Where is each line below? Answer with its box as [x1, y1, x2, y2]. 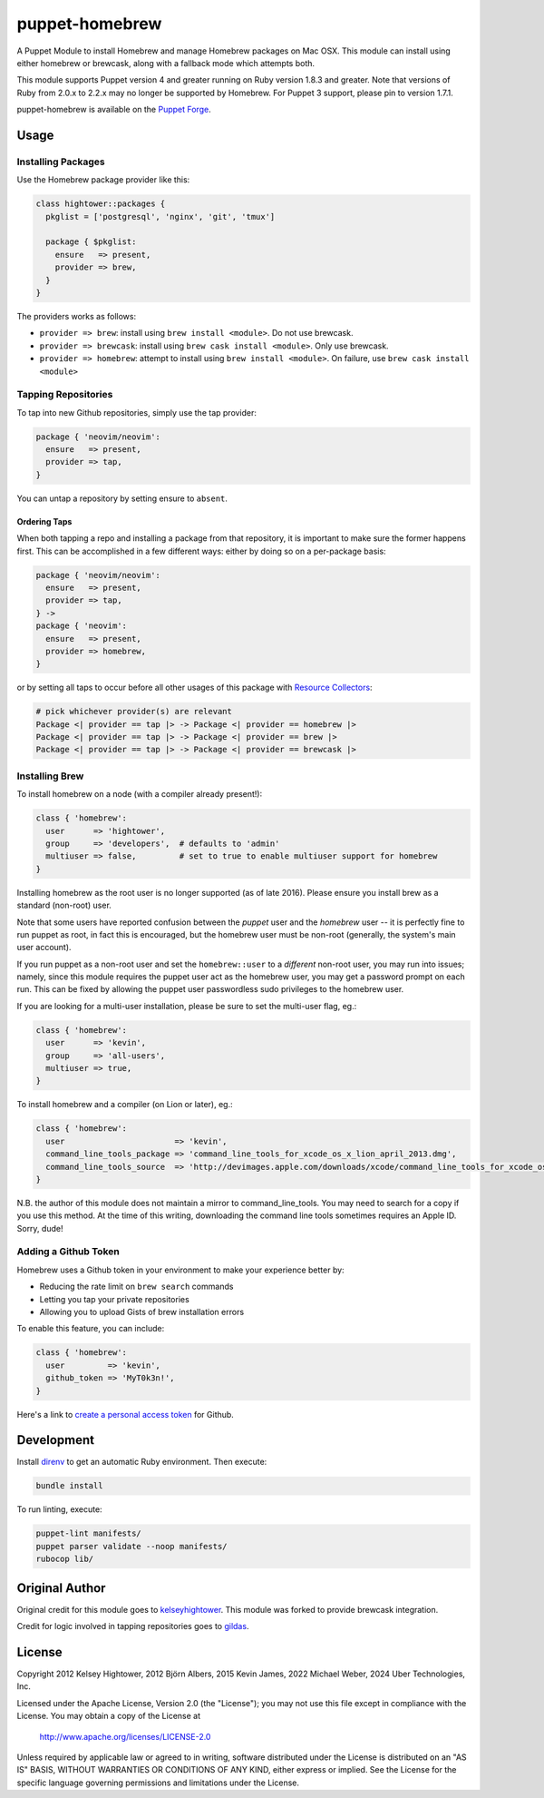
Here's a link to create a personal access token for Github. [16, 1409, 235, 1420]
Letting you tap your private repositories [39, 1293, 189, 1304]
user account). [16, 942, 72, 953]
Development [16, 1432, 95, 1448]
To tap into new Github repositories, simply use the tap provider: [16, 407, 257, 418]
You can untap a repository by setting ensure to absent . [16, 493, 228, 504]
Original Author [16, 1580, 106, 1596]
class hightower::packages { [35, 199, 166, 209]
